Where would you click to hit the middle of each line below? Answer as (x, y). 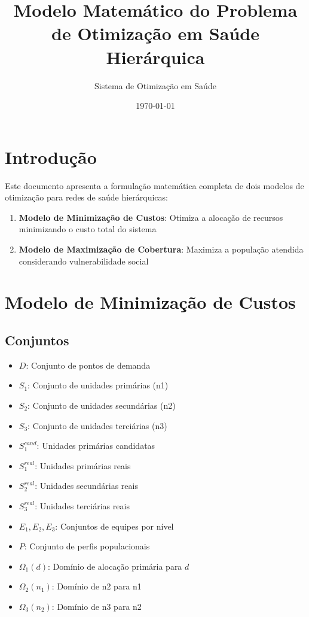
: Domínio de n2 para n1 (97, 586)
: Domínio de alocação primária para (115, 566)
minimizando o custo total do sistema (88, 229)
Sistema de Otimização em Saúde (155, 85)
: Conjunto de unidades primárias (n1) (98, 385)
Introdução (51, 156)
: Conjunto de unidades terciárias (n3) (97, 425)
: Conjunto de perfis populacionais (87, 546)
